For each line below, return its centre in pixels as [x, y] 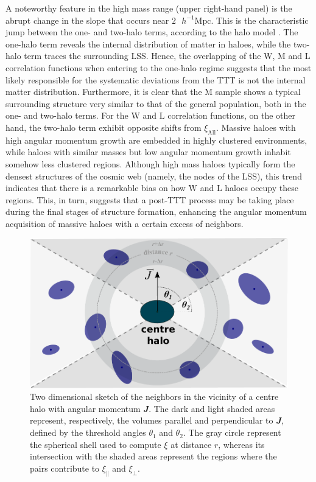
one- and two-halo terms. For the [67, 115]
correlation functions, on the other [232, 115]
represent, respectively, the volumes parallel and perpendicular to [152, 420]
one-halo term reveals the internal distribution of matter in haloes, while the [148, 44]
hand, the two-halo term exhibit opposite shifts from [104, 127]
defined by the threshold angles [88, 432]
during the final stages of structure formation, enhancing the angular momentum [156, 211]
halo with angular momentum [85, 408]
